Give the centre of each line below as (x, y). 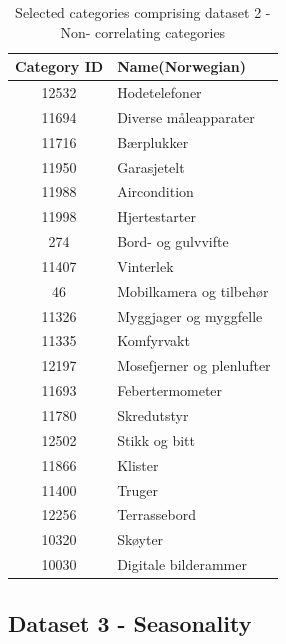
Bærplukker (153, 141)
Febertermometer (170, 390)
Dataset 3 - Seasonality (130, 622)
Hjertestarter (156, 216)
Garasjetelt (151, 166)
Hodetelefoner (159, 92)
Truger (138, 489)
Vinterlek (145, 265)
